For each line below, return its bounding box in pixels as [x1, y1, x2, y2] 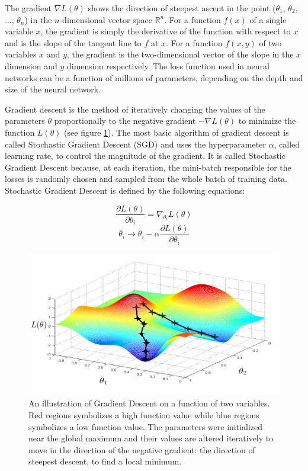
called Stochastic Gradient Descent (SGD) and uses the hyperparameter [5, 137, 266, 150]
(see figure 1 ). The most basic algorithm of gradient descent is [64, 126, 289, 138]
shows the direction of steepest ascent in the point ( [88, 2, 276, 14]
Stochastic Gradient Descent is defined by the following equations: [5, 184, 245, 196]
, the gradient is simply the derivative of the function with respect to [40, 25, 291, 37]
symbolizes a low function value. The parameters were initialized [28, 420, 263, 432]
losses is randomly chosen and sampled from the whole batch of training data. [5, 172, 287, 185]
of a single [249, 13, 287, 25]
